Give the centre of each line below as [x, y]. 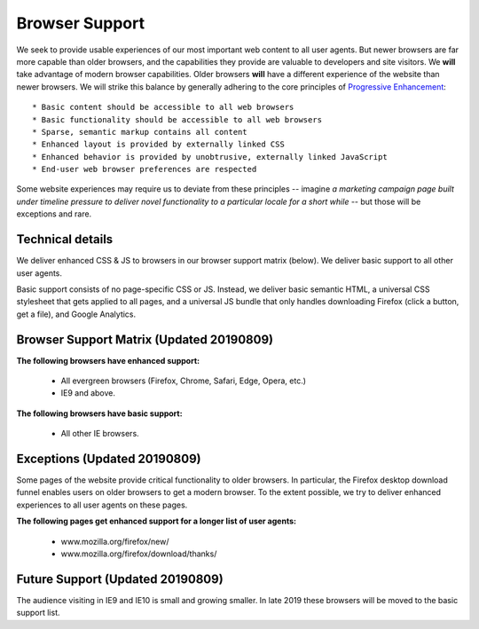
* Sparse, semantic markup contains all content [140, 132]
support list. [38, 613]
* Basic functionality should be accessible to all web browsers [177, 119]
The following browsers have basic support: [99, 413]
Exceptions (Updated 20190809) [109, 458]
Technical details [65, 240]
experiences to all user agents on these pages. [102, 505]
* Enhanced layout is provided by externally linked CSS [159, 145]
